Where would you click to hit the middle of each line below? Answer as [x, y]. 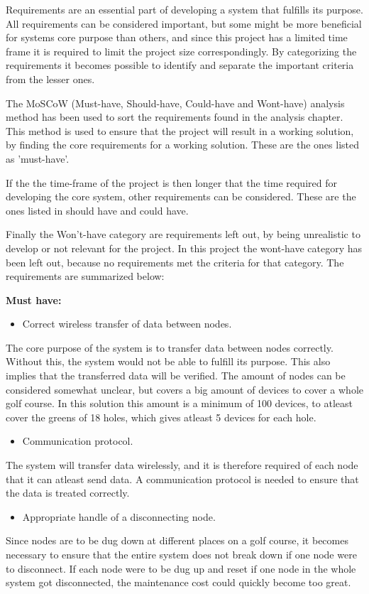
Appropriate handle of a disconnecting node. [119, 516]
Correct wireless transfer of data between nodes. [127, 324]
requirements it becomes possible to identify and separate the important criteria [180, 65]
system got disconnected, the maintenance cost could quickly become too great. [178, 582]
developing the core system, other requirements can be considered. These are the [181, 196]
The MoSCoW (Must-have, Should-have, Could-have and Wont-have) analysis [175, 103]
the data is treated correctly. [68, 493]
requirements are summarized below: [85, 276]
